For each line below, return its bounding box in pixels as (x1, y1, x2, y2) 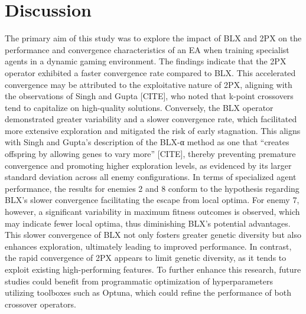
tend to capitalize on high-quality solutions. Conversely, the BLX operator (5, 101, 274, 113)
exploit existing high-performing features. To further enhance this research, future (5, 263, 301, 275)
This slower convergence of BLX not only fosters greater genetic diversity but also (5, 228, 301, 241)
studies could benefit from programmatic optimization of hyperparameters (5, 274, 273, 287)
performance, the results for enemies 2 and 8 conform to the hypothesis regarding (5, 182, 300, 194)
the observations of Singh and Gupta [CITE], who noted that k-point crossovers (5, 90, 294, 102)
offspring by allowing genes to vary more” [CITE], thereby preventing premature (5, 148, 296, 160)
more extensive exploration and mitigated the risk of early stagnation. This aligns (5, 124, 301, 136)
